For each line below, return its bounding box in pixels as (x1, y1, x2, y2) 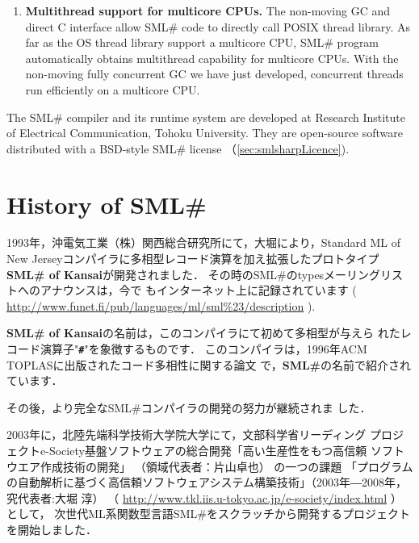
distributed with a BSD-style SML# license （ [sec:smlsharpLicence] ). (6, 140, 350, 157)
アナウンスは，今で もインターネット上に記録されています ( (40, 282, 357, 299)
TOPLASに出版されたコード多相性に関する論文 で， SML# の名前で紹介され (6, 356, 412, 373)
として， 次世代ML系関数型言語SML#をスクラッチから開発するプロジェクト (6, 505, 410, 522)
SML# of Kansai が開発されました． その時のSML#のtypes (6, 265, 325, 282)
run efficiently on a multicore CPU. (25, 81, 200, 98)
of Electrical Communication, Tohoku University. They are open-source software (6, 124, 404, 141)
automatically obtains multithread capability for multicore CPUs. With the (25, 49, 399, 66)
